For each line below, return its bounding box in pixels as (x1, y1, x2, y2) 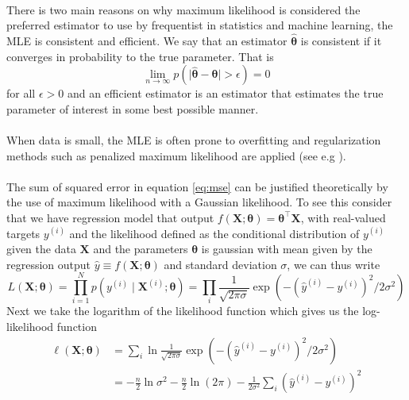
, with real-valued (300, 209, 386, 225)
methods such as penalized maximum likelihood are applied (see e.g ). (6, 147, 346, 163)
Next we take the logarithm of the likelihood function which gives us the (6, 302, 359, 319)
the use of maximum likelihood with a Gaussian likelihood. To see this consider (6, 194, 392, 210)
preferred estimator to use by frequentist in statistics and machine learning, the (6, 17, 393, 33)
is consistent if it (300, 33, 382, 48)
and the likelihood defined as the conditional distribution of (69, 225, 360, 241)
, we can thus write (287, 256, 380, 272)
